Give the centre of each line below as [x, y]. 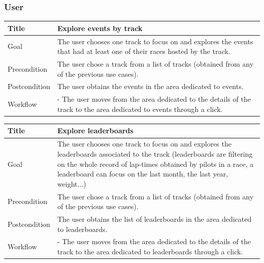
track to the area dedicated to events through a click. [140, 109]
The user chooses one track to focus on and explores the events [155, 41]
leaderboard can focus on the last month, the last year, [143, 174]
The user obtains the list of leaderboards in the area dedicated [154, 218]
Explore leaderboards [95, 130]
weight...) [72, 183]
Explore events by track [100, 28]
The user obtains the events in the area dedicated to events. [150, 86]
